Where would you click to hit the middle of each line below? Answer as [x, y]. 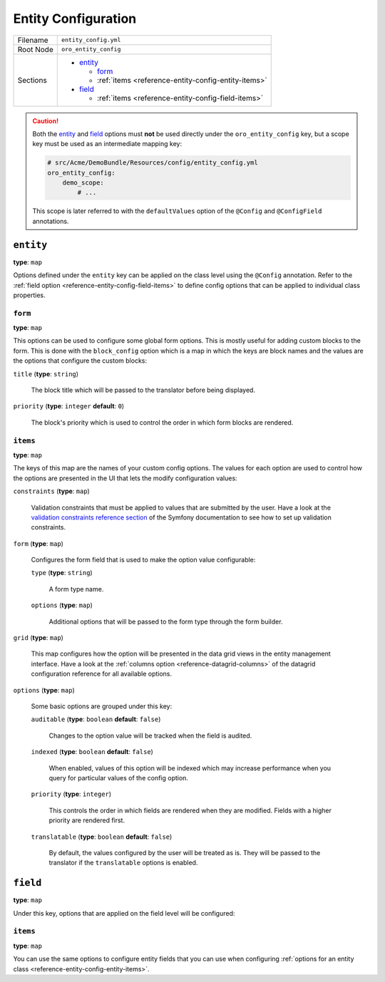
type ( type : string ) [62, 573]
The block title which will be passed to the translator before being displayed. [143, 390]
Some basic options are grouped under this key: [102, 706]
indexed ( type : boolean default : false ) [92, 752]
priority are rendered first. [87, 820]
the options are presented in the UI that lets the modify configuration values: [125, 478]
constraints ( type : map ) [52, 491]
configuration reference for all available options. [102, 674]
